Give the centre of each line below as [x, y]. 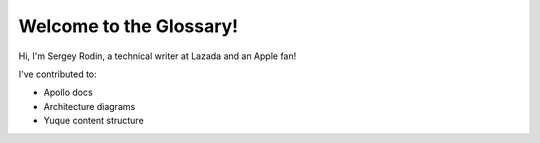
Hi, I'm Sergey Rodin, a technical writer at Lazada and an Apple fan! [157, 56]
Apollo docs [68, 92]
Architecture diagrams [89, 106]
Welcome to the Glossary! [128, 26]
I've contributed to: [57, 74]
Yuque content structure [93, 121]
